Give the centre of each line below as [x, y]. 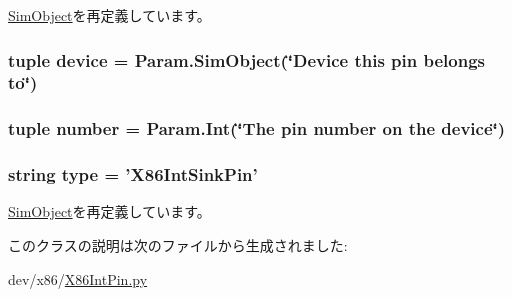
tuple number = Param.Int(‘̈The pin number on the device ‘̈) [257, 128]
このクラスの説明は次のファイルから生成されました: [178, 245]
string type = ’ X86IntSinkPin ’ [133, 174]
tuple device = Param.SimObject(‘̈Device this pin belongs [247, 59]
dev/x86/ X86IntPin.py [78, 278]
